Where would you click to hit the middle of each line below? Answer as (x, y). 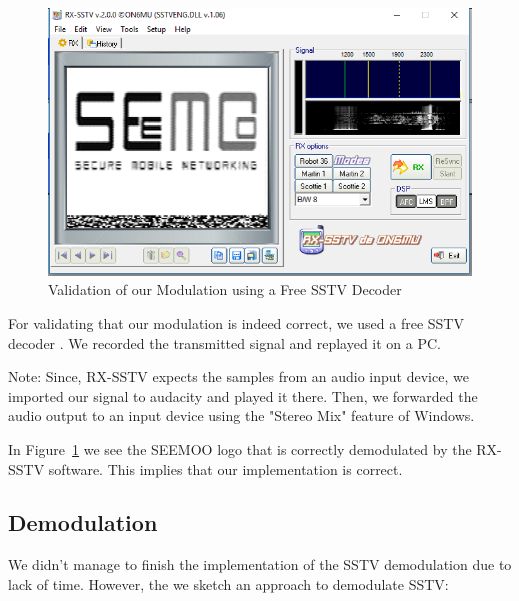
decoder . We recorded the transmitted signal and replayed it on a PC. (224, 342)
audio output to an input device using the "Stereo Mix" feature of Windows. (241, 415)
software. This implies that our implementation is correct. (225, 468)
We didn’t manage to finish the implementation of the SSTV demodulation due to (260, 564)
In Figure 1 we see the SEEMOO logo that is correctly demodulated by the (240, 448)
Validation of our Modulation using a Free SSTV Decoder (225, 289)
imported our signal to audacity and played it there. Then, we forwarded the (243, 395)
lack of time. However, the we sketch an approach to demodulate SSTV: (228, 583)
